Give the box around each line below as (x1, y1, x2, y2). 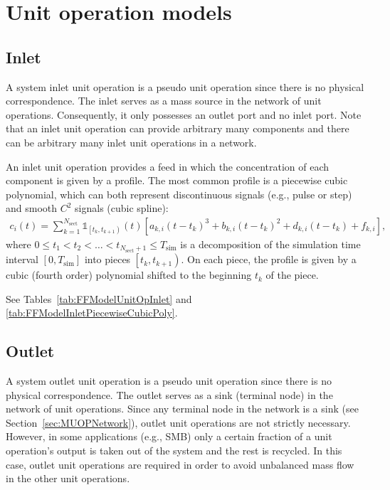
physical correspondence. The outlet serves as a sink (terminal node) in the (6, 387, 333, 402)
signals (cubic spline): (75, 201, 169, 215)
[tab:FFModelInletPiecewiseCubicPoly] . (6, 305, 178, 320)
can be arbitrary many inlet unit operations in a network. (6, 134, 257, 149)
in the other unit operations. (6, 471, 130, 486)
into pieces (84, 252, 131, 267)
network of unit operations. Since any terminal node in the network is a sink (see (6, 401, 359, 416)
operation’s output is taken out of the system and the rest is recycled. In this (6, 443, 342, 457)
